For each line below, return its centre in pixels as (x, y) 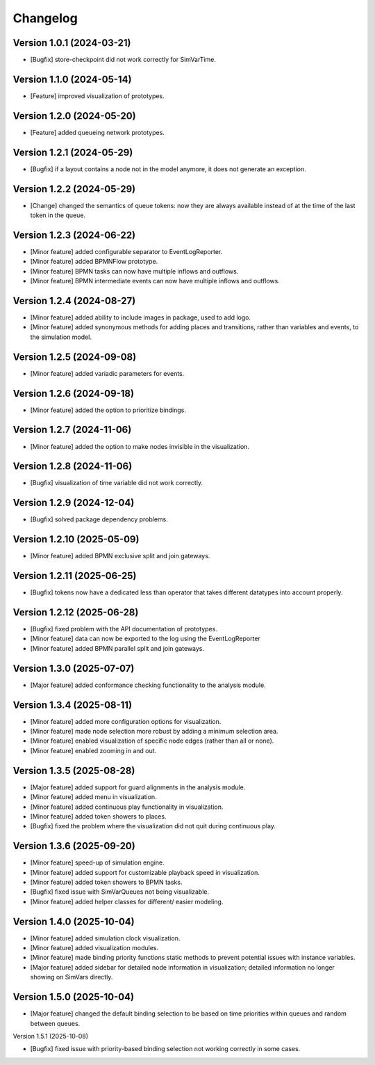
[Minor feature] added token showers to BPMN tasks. (106, 882)
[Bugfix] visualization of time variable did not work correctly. (117, 483)
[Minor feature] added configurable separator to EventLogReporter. (126, 251)
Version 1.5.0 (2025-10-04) (74, 997)
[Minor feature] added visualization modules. (94, 948)
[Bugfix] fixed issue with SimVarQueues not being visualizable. (120, 892)
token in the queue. (58, 215)
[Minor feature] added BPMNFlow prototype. (94, 262)
